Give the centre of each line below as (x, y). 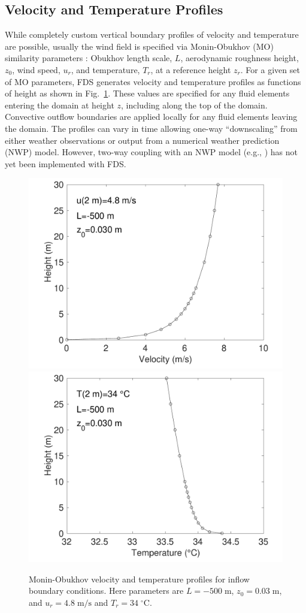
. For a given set (270, 69)
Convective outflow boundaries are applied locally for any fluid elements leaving (151, 117)
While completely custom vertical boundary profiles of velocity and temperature (152, 34)
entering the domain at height (60, 105)
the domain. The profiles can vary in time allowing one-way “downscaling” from (151, 128)
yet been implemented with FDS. (66, 163)
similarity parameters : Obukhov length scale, (89, 58)
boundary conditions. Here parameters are (106, 591)
